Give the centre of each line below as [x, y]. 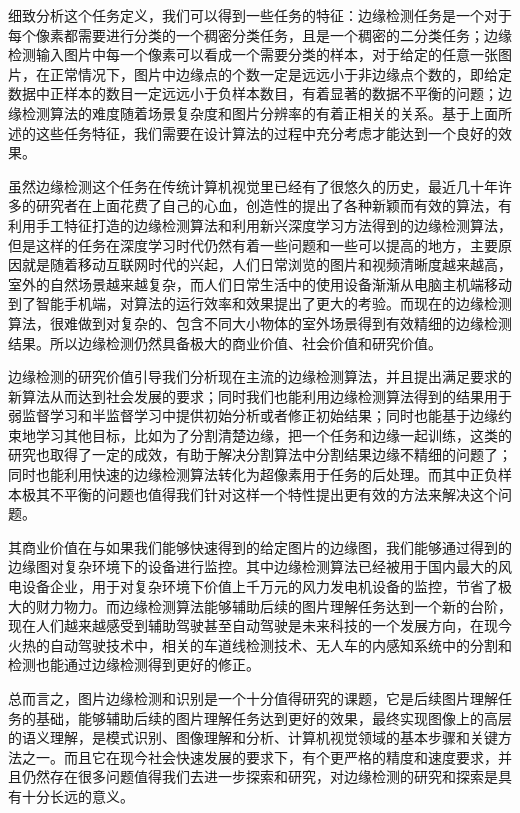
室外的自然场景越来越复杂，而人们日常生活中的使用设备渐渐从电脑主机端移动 [260, 283]
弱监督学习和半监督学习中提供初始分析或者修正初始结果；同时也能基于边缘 [253, 415]
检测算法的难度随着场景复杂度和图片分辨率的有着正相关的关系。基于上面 [259, 112]
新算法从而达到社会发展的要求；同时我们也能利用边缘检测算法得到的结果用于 [260, 395]
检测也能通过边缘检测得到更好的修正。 [134, 664]
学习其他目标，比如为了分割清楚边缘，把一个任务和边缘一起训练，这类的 [273, 434]
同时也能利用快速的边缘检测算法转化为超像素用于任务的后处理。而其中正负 [253, 474]
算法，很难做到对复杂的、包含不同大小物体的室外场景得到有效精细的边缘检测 [260, 322]
